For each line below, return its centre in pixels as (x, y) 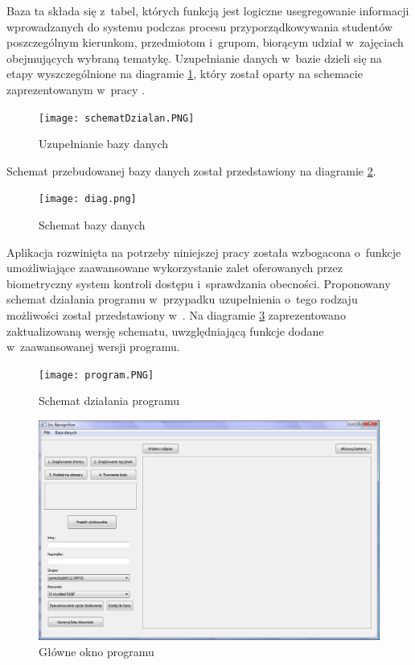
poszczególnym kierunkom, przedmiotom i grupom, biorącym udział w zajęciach (205, 42)
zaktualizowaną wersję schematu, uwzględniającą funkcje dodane (165, 330)
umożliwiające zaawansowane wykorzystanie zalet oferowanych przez (175, 268)
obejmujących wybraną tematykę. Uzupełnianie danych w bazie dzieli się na (194, 58)
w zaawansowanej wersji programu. (93, 347)
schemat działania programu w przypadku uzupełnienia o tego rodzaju (182, 299)
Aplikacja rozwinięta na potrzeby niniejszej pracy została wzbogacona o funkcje (204, 252)
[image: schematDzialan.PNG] (117, 118)
